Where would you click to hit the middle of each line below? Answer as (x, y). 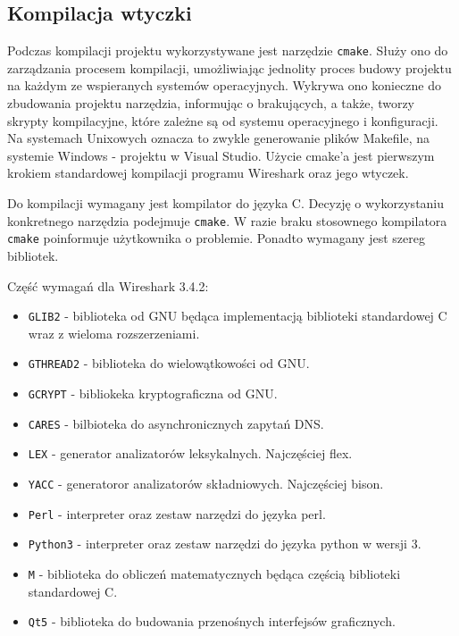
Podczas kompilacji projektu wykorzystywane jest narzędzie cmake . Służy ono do (228, 50)
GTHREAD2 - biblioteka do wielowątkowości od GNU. (169, 363)
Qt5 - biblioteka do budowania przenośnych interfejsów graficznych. (212, 621)
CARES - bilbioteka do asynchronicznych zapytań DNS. (176, 423)
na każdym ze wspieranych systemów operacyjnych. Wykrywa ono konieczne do (225, 85)
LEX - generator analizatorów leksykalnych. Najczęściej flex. (190, 453)
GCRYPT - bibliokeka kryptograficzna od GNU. (153, 393)
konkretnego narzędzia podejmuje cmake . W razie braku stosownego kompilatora (227, 220)
